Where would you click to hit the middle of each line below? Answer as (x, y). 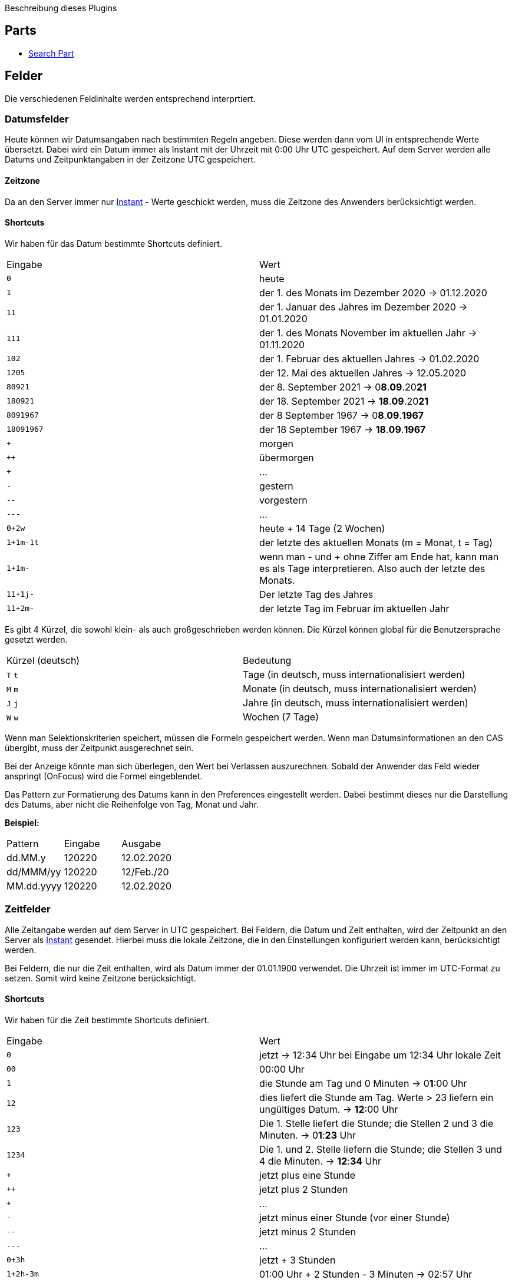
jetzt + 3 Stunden (298, 1260)
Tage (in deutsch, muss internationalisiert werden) (354, 674)
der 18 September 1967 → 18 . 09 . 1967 (343, 429)
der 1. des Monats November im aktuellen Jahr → (368, 333)
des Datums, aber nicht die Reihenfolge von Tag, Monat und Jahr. (132, 804)
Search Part (51, 53)
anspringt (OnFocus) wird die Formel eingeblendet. (104, 776)
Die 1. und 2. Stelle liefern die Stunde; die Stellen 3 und (381, 1149)
